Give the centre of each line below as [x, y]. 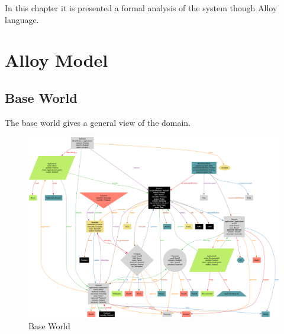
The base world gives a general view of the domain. [98, 122]
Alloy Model [57, 60]
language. [22, 19]
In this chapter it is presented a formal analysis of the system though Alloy [141, 8]
